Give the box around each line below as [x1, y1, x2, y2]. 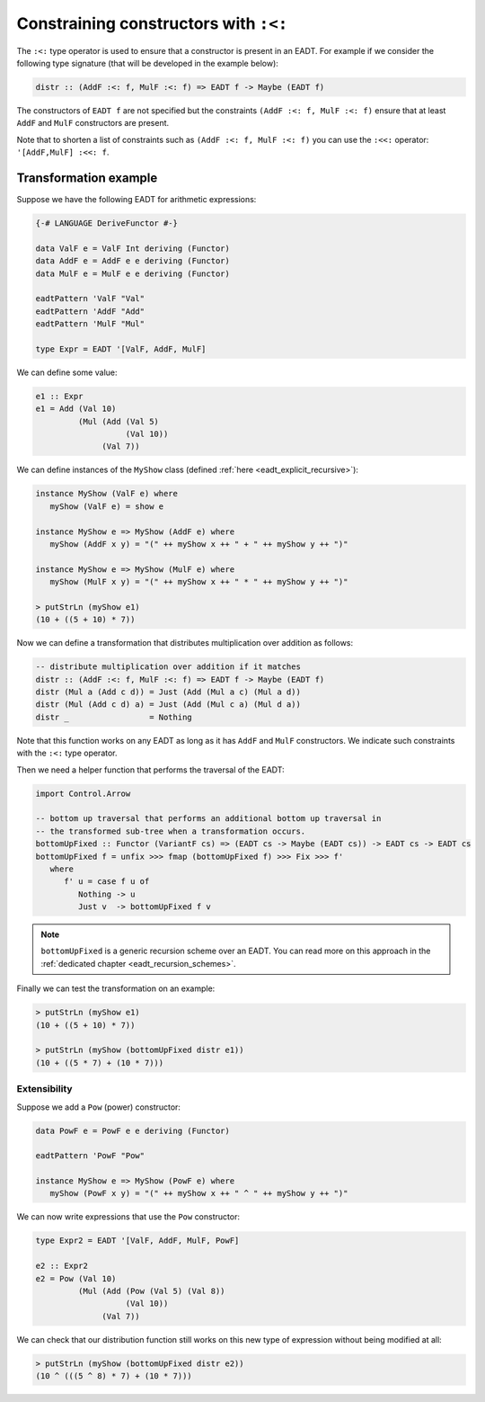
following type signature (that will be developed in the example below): [16, 58, 278, 68]
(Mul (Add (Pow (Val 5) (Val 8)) [77, 1286, 225, 1296]
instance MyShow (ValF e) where [35, 488, 179, 499]
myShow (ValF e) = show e [49, 501, 164, 512]
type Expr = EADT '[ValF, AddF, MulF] [35, 344, 207, 354]
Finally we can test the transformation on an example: [16, 983, 216, 994]
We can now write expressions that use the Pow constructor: [16, 1211, 240, 1222]
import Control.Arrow [35, 788, 131, 799]
